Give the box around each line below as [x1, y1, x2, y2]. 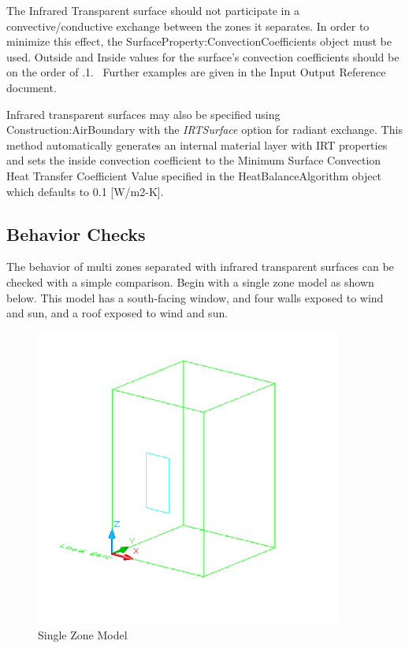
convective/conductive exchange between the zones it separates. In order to [6, 17, 370, 34]
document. [6, 79, 57, 95]
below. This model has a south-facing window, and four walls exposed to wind [6, 289, 384, 305]
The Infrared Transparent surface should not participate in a [6, 2, 299, 18]
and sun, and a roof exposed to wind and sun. [6, 305, 229, 321]
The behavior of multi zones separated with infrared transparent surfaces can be [6, 258, 394, 275]
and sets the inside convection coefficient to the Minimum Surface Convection [6, 152, 381, 168]
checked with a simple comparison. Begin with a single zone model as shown [6, 273, 374, 290]
